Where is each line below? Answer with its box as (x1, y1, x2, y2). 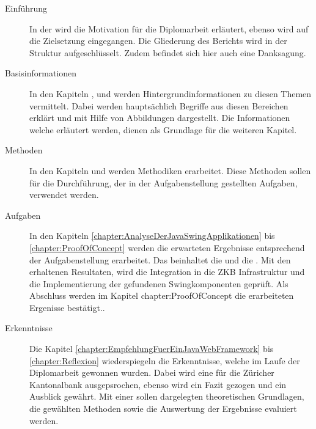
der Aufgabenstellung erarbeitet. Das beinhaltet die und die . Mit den (29, 253, 291, 266)
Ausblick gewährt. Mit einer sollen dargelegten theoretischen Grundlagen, (29, 390, 304, 403)
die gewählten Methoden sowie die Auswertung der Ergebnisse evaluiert (29, 402, 297, 415)
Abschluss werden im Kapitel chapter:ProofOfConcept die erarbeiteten (29, 289, 294, 302)
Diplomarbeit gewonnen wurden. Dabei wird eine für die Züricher (29, 366, 274, 379)
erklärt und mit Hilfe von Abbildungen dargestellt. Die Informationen (29, 111, 290, 124)
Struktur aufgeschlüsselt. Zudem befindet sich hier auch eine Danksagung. (29, 46, 306, 59)
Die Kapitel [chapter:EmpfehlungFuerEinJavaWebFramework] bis (29, 342, 274, 355)
